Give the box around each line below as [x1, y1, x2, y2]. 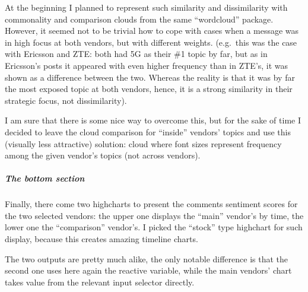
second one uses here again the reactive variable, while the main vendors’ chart [5, 264, 292, 277]
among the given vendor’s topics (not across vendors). [5, 149, 201, 161]
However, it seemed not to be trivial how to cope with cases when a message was [5, 24, 299, 37]
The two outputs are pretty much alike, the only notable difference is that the [5, 252, 288, 265]
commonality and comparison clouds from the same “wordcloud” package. [5, 12, 274, 25]
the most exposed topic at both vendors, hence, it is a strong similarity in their [5, 82, 293, 95]
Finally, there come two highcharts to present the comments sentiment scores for [5, 198, 298, 210]
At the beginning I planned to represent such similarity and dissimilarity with [5, 1, 288, 13]
